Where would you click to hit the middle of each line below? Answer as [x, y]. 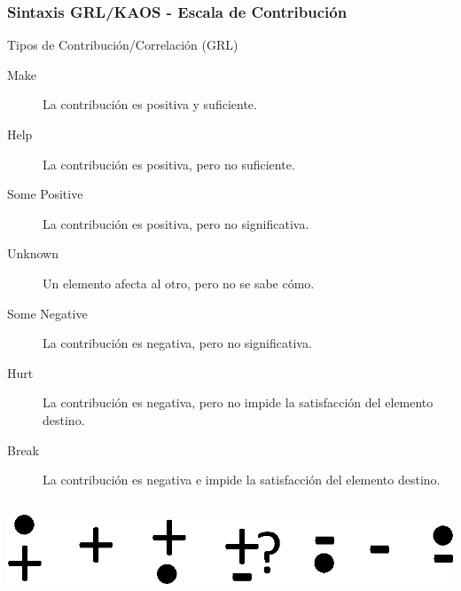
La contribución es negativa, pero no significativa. [177, 343]
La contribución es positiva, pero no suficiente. [169, 164]
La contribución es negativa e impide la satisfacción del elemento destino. [242, 480]
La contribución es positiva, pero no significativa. [176, 223]
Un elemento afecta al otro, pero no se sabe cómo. [179, 283]
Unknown [33, 253]
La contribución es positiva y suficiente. [150, 104]
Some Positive [45, 194]
